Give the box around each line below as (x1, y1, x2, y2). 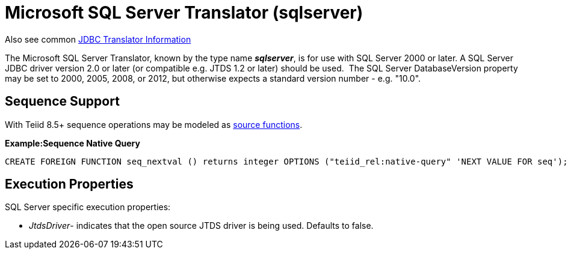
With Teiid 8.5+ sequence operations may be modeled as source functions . (5, 119, 303, 130)
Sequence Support (5, 94, 120, 109)
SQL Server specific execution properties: (5, 202, 171, 213)
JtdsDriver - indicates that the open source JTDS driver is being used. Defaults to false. (29, 220, 374, 231)
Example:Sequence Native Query (5, 138, 140, 148)
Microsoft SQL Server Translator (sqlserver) (5, 2, 363, 23)
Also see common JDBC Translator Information (5, 34, 191, 44)
